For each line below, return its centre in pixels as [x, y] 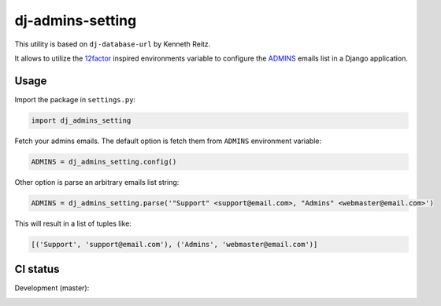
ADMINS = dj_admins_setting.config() [104, 162]
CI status [37, 269]
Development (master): [52, 288]
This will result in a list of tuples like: [73, 223]
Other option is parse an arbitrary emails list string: [97, 182]
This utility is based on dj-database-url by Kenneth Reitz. [113, 44]
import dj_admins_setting [81, 120]
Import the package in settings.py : [75, 99]
